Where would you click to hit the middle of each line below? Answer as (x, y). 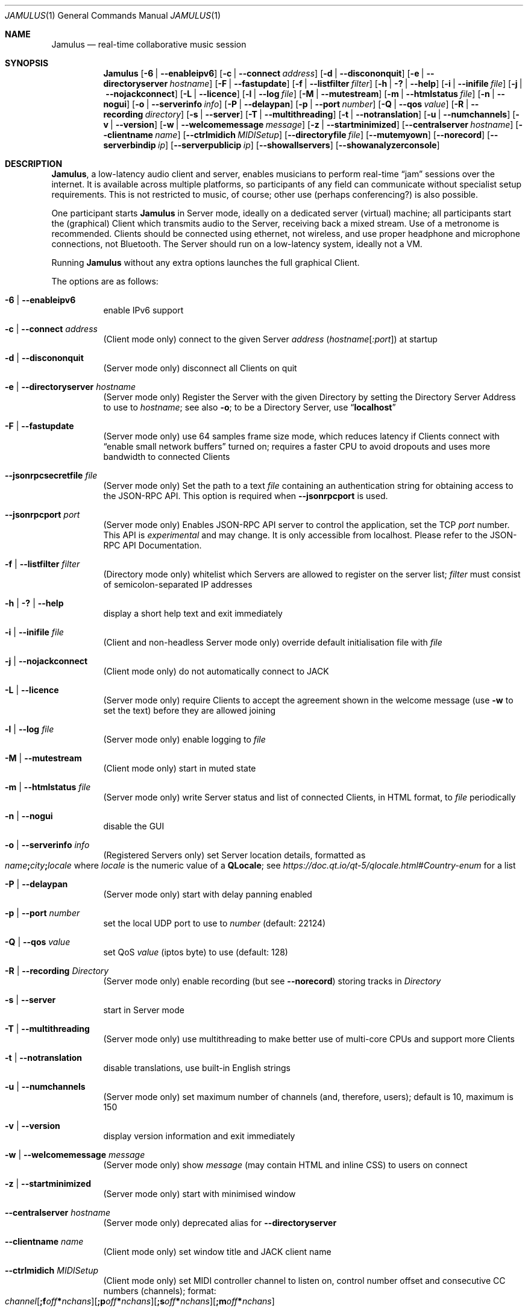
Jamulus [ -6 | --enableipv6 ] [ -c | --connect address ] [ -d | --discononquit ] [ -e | (264, 73)
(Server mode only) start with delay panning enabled (208, 894)
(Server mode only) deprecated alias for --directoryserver (220, 1223)
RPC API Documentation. (152, 545)
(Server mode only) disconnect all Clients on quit (200, 368)
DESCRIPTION (34, 164)
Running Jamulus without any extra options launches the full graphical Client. (206, 263)
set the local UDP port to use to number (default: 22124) (215, 923)
